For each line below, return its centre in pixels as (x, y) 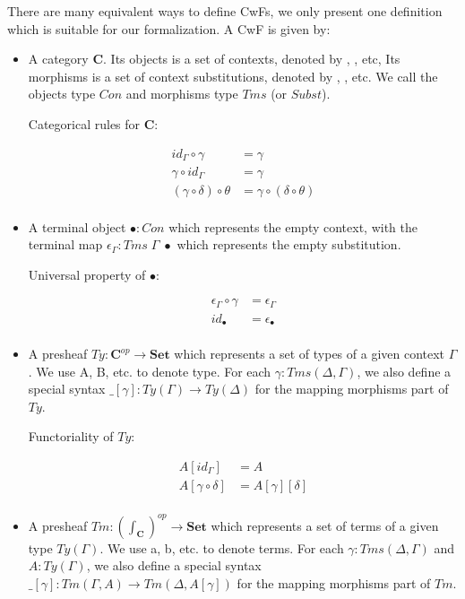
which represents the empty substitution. (289, 244)
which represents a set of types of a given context (310, 354)
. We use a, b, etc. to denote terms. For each (222, 547)
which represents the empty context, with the (293, 226)
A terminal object (77, 226)
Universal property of (87, 274)
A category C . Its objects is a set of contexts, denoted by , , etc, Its (214, 59)
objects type (62, 94)
